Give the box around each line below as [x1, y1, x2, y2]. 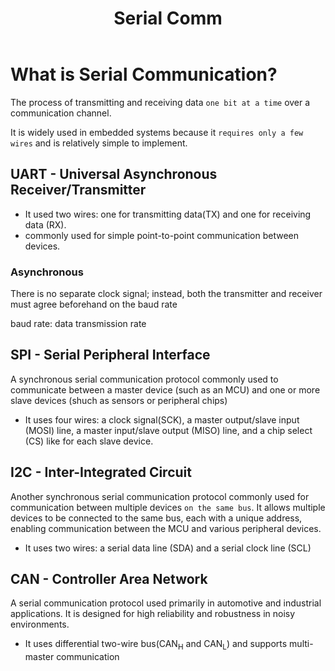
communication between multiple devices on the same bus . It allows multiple [10, 501, 326, 513]
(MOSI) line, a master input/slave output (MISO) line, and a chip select [24, 424, 313, 436]
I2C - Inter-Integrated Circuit [10, 464, 192, 481]
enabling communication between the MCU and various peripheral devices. [10, 522, 322, 534]
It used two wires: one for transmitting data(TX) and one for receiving [24, 208, 312, 220]
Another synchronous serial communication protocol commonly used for [10, 490, 310, 502]
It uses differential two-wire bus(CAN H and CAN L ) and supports [24, 638, 288, 652]
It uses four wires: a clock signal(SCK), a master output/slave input [24, 413, 300, 426]
